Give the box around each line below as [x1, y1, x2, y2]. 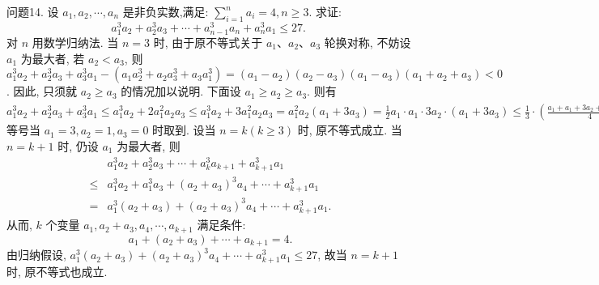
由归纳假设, [6, 246, 66, 263]
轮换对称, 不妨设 [324, 34, 411, 51]
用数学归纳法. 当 [32, 34, 119, 51]
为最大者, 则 [117, 137, 181, 154]
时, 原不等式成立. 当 [297, 121, 402, 138]
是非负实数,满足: [122, 3, 209, 19]
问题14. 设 [6, 3, 59, 19]
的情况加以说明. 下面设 [121, 83, 241, 100]
